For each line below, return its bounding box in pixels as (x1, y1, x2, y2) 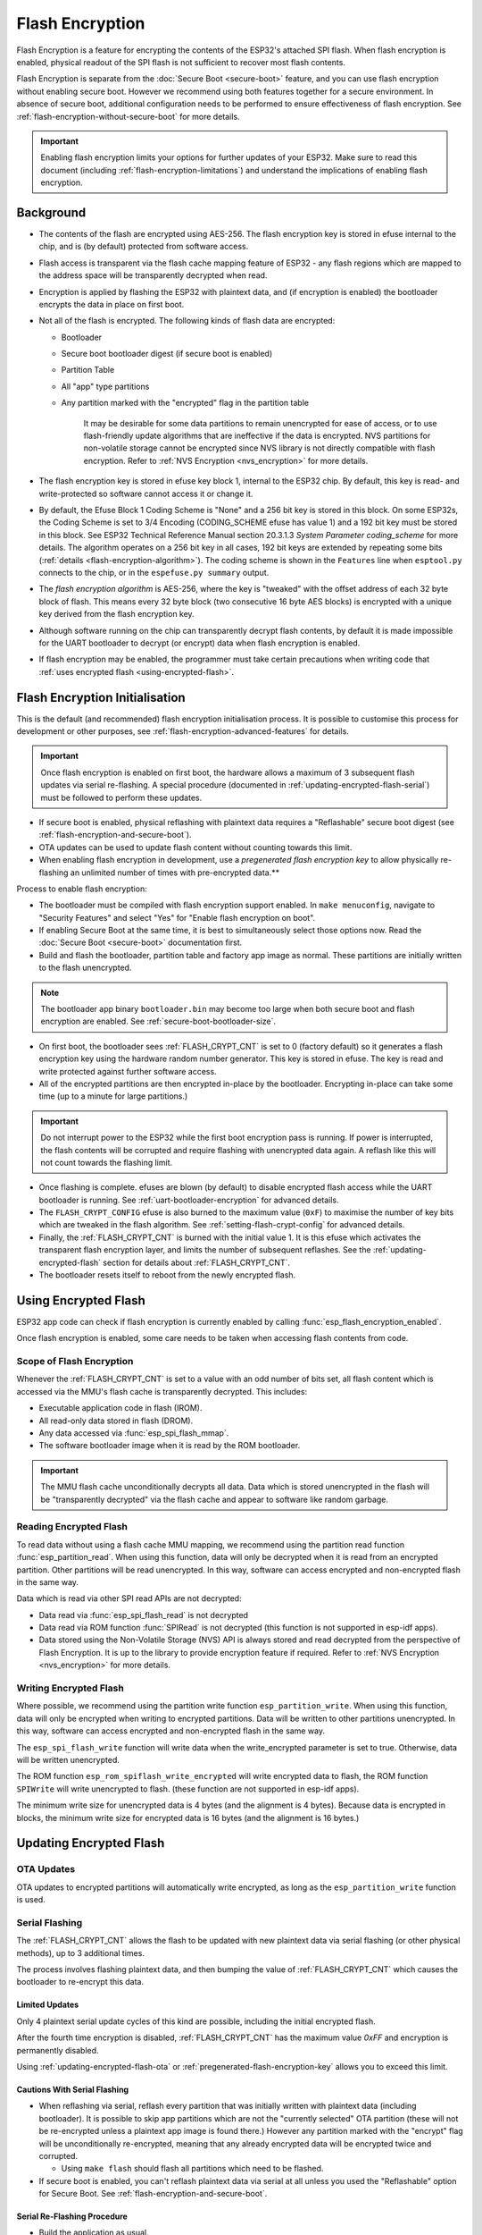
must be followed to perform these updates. (40, 792, 203, 803)
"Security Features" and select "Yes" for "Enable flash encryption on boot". (38, 912, 316, 923)
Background (16, 205, 87, 220)
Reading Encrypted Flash (16, 1521, 129, 1533)
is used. (16, 1894, 46, 1905)
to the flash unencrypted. (38, 962, 132, 974)
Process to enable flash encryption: (16, 883, 147, 894)
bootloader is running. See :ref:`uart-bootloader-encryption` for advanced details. (38, 1194, 339, 1205)
